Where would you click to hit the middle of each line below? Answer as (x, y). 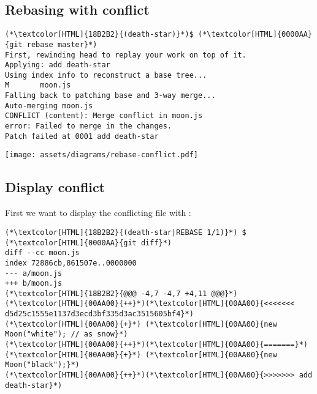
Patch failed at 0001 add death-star (82, 136)
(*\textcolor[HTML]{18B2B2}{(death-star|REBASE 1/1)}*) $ (126, 232)
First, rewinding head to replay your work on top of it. (126, 55)
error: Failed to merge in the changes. (89, 126)
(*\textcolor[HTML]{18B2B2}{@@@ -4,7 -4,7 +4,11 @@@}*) (121, 293)
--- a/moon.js (34, 273)
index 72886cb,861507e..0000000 (71, 263)
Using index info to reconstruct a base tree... (106, 75)
